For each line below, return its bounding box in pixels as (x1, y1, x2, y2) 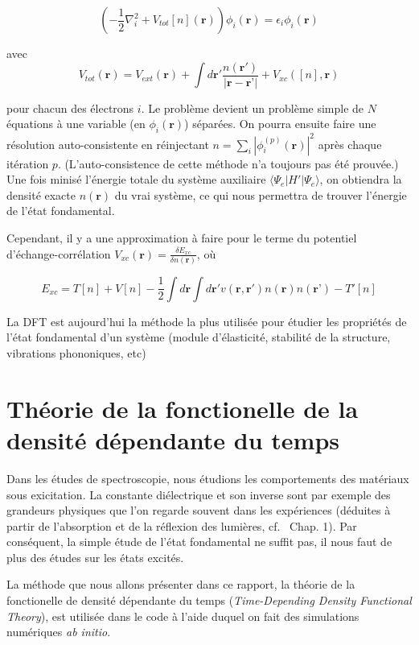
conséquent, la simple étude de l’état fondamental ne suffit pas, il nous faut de (6, 533, 392, 550)
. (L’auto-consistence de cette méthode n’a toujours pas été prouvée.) (57, 155, 399, 172)
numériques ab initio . (6, 623, 111, 640)
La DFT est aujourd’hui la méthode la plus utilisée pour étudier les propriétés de (6, 312, 407, 329)
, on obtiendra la (319, 171, 402, 188)
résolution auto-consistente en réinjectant (6, 135, 209, 152)
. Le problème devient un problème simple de (141, 99, 364, 116)
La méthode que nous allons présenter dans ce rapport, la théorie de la (6, 576, 355, 593)
